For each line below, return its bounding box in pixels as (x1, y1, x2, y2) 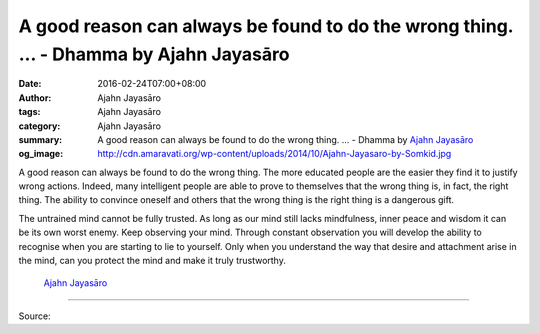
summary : (18, 133, 63, 145)
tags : (18, 106, 41, 118)
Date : (18, 78, 42, 90)
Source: (18, 310, 51, 322)
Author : (18, 91, 52, 104)
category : (18, 120, 61, 132)
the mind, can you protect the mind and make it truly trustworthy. (18, 255, 287, 267)
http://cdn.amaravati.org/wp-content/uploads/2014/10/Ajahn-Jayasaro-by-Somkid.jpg (97, 148, 452, 160)
